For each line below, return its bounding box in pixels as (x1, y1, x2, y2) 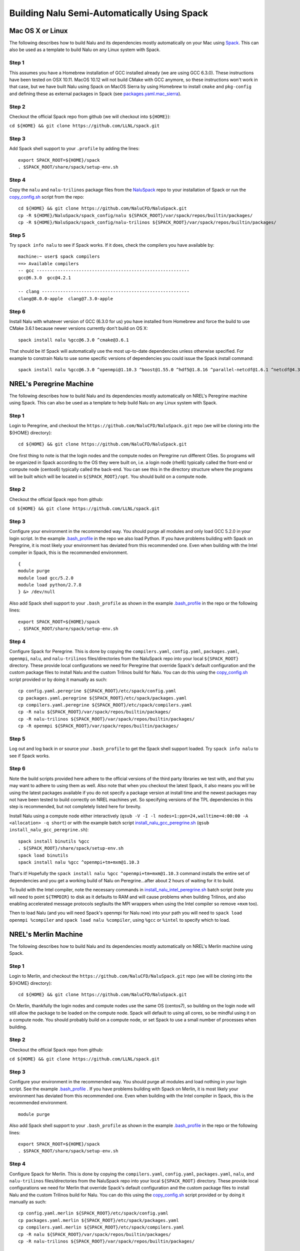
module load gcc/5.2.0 (18, 575, 74, 580)
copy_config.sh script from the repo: (9, 194, 84, 200)
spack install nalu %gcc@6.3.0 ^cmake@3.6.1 (18, 337, 129, 343)
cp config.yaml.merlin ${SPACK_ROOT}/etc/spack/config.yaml (18, 1210, 168, 1216)
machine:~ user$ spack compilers (18, 254, 100, 260)
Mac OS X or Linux (9, 27, 68, 35)
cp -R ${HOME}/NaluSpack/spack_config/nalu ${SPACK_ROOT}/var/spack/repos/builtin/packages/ (18, 213, 253, 218)
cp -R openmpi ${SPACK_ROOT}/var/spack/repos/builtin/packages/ (18, 723, 179, 729)
